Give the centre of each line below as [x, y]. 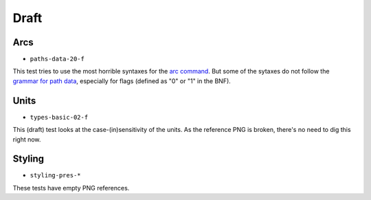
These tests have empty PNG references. [71, 188]
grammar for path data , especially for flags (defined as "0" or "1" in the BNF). [122, 81]
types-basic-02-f [59, 117]
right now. [27, 139]
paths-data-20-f [57, 59]
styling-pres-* [56, 176]
